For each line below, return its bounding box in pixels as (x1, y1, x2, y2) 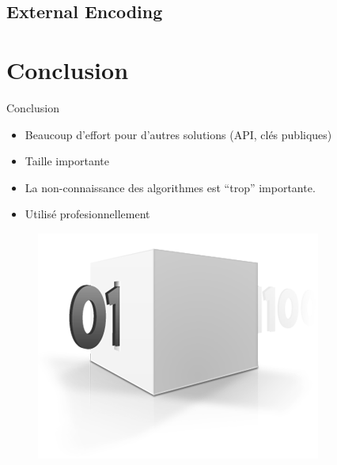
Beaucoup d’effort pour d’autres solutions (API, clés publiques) (25, 126, 332, 142)
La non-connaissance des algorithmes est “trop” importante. (25, 179, 316, 195)
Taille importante (25, 153, 110, 169)
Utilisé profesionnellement (25, 206, 150, 222)
